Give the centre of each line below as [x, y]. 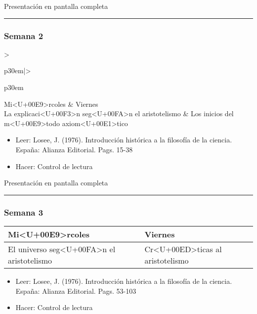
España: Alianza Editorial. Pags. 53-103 [76, 291]
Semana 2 [24, 35]
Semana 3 [24, 212]
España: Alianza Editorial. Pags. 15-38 [74, 149]
